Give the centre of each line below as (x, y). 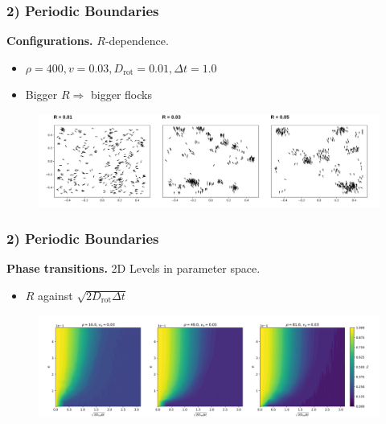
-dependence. (137, 41)
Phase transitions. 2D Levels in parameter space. (133, 268)
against (55, 295)
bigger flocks (121, 95)
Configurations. (50, 41)
